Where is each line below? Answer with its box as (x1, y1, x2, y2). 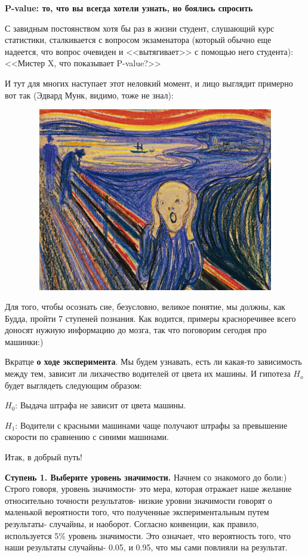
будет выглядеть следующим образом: (5, 378, 142, 391)
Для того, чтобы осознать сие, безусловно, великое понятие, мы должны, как (5, 300, 285, 313)
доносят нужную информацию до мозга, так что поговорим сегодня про (5, 324, 267, 336)
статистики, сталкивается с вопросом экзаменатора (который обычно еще (5, 33, 272, 46)
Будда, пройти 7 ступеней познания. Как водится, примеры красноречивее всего (5, 312, 296, 324)
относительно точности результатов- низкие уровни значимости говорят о (5, 494, 273, 506)
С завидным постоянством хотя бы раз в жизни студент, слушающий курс (5, 21, 275, 34)
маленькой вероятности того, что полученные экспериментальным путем (5, 506, 269, 518)
